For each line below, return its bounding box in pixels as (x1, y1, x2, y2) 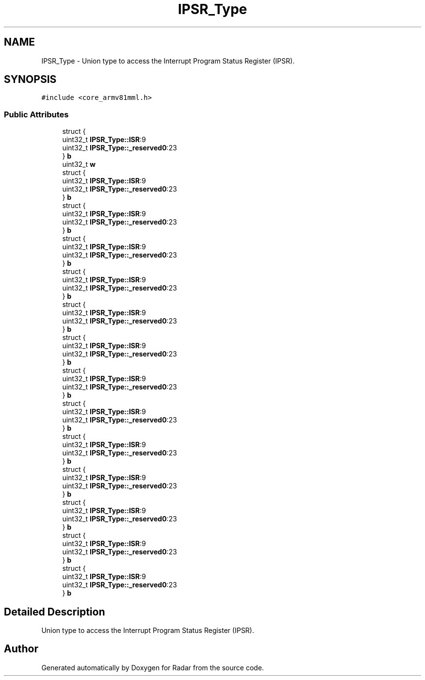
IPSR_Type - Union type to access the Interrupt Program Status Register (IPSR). (41, 56, 295, 65)
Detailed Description (4, 605, 105, 618)
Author (4, 643, 38, 655)
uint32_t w (62, 160, 96, 169)
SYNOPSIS (4, 73, 57, 86)
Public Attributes (4, 109, 69, 119)
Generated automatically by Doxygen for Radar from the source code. (41, 663, 264, 672)
